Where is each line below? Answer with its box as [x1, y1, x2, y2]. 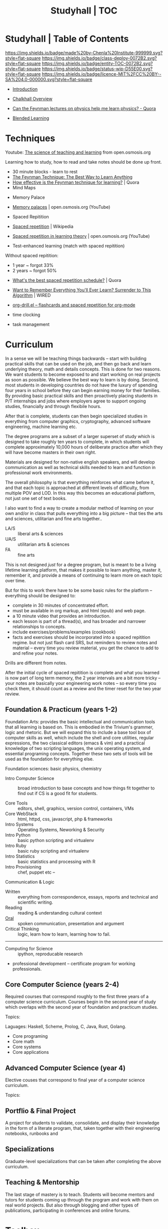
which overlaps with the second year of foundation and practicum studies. [5, 1004, 158, 1010]
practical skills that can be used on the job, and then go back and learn [5, 360, 151, 366]
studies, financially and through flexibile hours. [5, 403, 101, 409]
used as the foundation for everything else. [5, 756, 94, 762]
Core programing [12, 1033, 48, 1039]
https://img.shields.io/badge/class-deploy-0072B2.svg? [41, 55, 157, 61]
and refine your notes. [12, 650, 58, 656]
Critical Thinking [5, 926, 39, 932]
